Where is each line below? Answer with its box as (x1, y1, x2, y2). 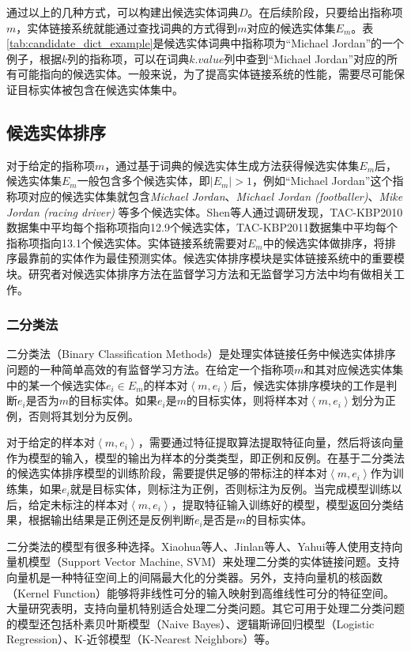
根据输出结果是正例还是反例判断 (28, 511, 194, 528)
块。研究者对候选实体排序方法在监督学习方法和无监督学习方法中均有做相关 (6, 265, 394, 281)
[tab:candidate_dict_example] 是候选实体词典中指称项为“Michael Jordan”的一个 (6, 35, 405, 51)
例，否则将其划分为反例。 (6, 407, 139, 424)
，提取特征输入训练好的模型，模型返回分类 (171, 496, 393, 512)
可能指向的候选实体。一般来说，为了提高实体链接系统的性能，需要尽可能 (17, 66, 394, 82)
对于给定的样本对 (6, 434, 95, 450)
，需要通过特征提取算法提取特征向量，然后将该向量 (138, 434, 404, 450)
